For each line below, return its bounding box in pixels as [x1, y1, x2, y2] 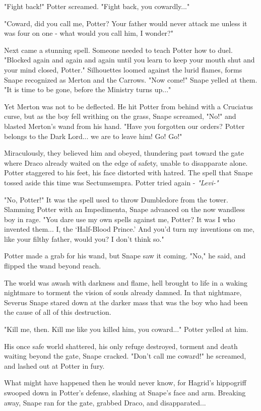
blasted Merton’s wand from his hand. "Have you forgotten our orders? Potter [4, 120, 245, 131]
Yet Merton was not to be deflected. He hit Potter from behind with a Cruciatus [4, 101, 253, 111]
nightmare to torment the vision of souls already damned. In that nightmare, [4, 287, 242, 298]
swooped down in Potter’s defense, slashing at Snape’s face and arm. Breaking [4, 387, 246, 397]
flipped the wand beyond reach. [4, 260, 101, 271]
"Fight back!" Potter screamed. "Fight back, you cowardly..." [4, 1, 190, 11]
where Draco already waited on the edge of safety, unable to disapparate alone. [4, 157, 248, 168]
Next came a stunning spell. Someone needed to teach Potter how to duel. [4, 44, 233, 55]
